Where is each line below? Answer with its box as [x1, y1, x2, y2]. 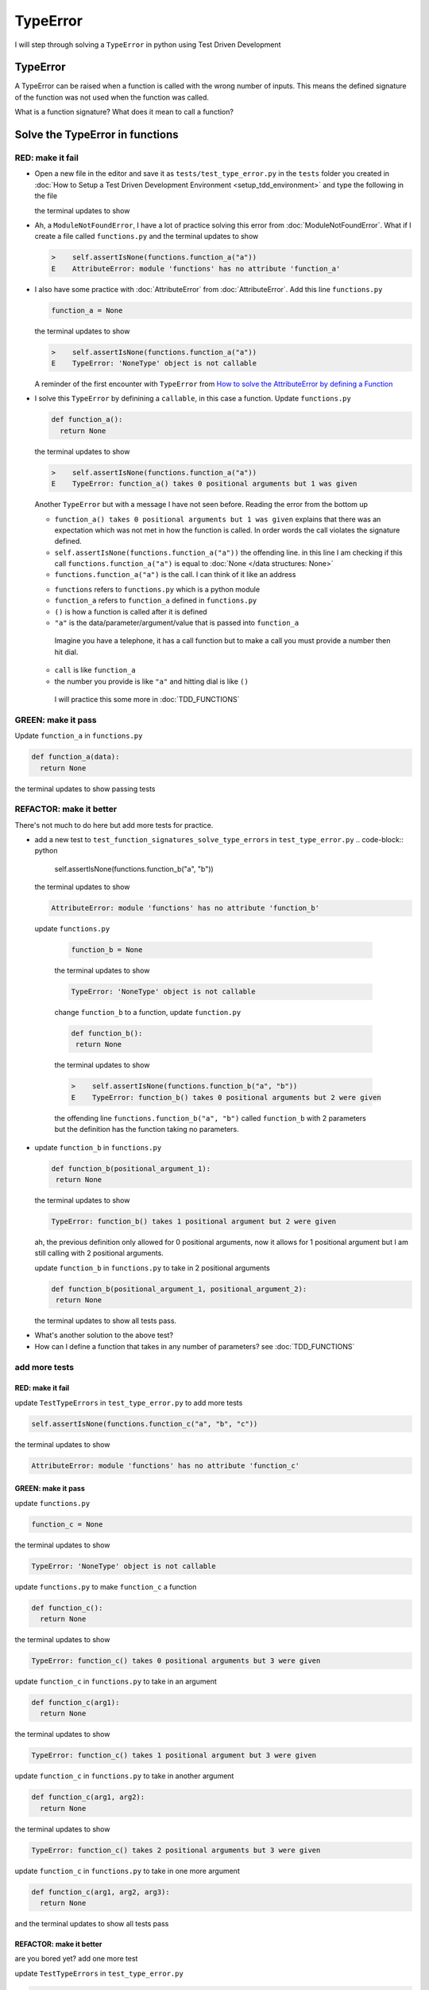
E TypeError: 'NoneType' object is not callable [51, 359, 257, 368]
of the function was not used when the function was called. [14, 92, 210, 102]
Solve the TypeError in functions [14, 128, 179, 142]
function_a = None [51, 306, 123, 314]
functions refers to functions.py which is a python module [54, 584, 261, 594]
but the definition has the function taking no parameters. [54, 1125, 240, 1134]
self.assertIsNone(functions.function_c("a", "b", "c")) [31, 1419, 258, 1428]
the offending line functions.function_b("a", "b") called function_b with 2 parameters [54, 1113, 367, 1122]
